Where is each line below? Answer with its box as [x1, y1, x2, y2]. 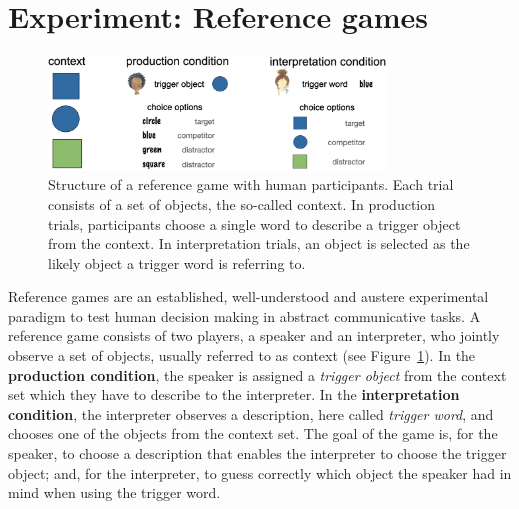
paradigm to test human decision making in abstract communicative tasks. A [8, 305, 481, 326]
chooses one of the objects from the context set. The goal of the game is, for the [8, 423, 498, 444]
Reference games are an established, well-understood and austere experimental [8, 286, 489, 307]
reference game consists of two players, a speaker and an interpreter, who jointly [8, 325, 500, 346]
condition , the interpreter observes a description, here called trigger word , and [8, 403, 494, 424]
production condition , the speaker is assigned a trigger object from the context [8, 364, 507, 385]
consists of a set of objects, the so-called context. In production [48, 193, 436, 214]
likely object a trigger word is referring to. [48, 252, 306, 273]
